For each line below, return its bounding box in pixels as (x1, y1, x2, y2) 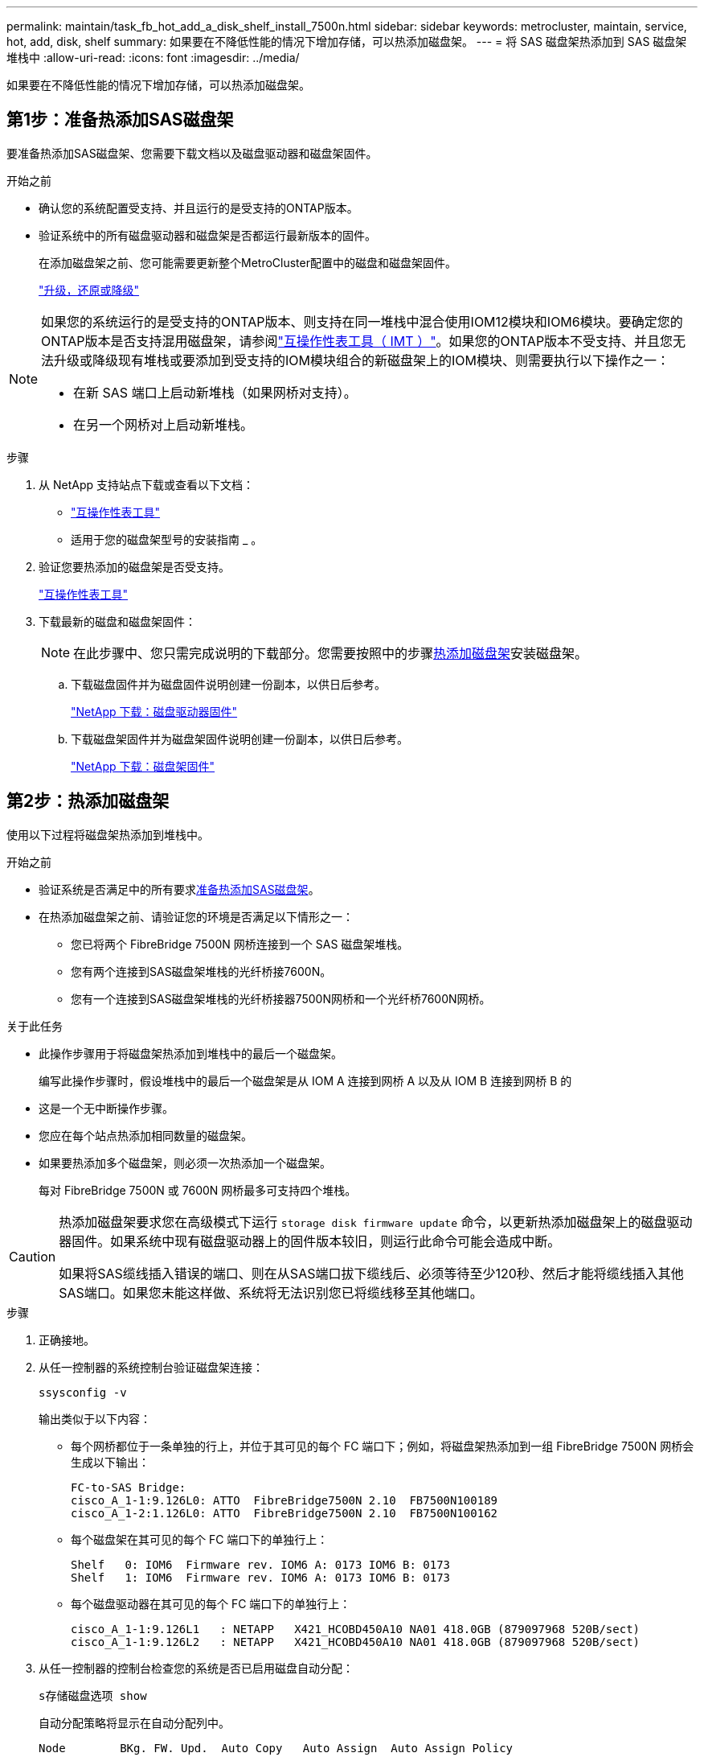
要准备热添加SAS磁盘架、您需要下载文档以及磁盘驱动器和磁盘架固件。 (6, 146, 378, 160)
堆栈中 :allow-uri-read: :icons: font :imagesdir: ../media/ (6, 51, 300, 64)
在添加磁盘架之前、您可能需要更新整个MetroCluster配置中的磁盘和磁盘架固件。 (39, 255, 456, 270)
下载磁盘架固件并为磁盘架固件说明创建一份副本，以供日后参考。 (71, 731, 408, 746)
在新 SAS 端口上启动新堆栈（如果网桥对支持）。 (73, 384, 357, 401)
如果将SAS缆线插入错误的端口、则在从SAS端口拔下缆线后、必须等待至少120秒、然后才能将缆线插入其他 (59, 1265, 684, 1282)
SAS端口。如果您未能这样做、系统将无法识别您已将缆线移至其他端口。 (59, 1284, 483, 1301)
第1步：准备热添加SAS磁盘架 (6, 109, 234, 130)
